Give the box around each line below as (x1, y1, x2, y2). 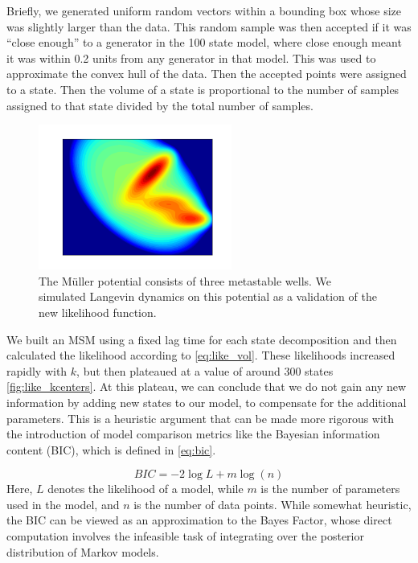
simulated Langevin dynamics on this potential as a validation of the (39, 288, 377, 305)
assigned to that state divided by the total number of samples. (6, 97, 313, 113)
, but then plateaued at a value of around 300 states (76, 362, 334, 379)
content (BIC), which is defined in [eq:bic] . (6, 441, 216, 458)
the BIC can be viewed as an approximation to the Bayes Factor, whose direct (6, 512, 392, 528)
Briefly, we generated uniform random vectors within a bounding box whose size (6, 2, 402, 18)
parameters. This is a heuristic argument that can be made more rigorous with (6, 409, 395, 426)
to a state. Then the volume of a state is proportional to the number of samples (6, 80, 400, 97)
